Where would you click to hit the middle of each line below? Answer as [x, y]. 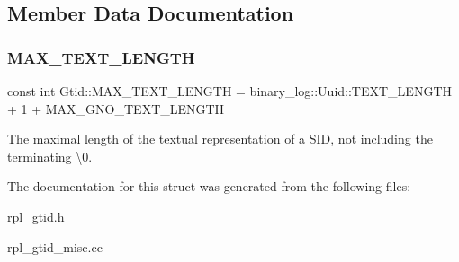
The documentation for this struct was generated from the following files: [209, 186]
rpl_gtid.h [36, 216]
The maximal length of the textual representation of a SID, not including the [220, 139]
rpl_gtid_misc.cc [55, 246]
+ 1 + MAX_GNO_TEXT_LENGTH [116, 108]
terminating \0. [50, 156]
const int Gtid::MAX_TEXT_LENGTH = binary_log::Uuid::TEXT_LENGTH [229, 91]
